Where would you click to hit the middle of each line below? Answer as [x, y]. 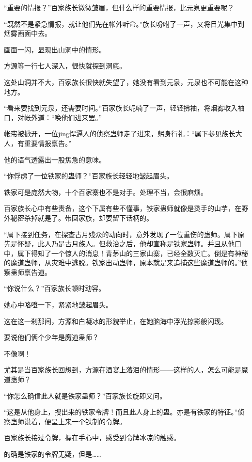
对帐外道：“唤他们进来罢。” [60, 117]
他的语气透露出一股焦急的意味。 [55, 159]
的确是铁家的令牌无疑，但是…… [53, 454]
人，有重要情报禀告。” [38, 143]
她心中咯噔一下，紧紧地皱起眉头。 [58, 305]
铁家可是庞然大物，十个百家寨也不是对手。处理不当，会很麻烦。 [106, 192]
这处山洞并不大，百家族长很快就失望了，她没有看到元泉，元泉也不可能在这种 [126, 82]
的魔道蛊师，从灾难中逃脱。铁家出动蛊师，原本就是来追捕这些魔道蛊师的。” [123, 263]
